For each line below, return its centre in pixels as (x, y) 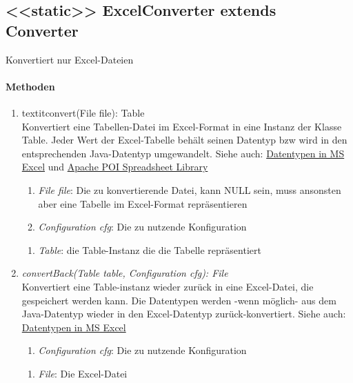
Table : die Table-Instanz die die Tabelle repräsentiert (150, 249)
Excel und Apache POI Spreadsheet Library (115, 167)
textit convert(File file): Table (83, 112)
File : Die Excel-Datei (83, 373)
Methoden (30, 86)
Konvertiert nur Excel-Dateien (70, 59)
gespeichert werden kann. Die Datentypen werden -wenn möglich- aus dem (179, 300)
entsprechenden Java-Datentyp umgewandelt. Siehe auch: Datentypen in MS (183, 153)
